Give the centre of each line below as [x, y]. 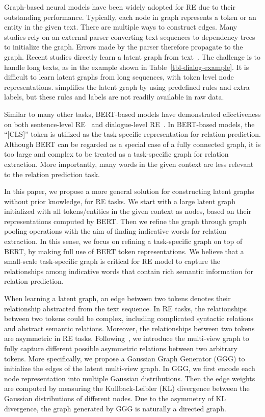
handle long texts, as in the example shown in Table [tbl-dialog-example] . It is [127, 67]
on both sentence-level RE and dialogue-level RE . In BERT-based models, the [129, 124]
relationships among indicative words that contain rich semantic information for [129, 271]
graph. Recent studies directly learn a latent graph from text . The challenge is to [132, 56]
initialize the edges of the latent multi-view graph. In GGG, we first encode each [130, 368]
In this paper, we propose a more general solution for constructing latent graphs [129, 191]
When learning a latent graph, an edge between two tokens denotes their [117, 298]
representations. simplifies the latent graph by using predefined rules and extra [127, 87]
